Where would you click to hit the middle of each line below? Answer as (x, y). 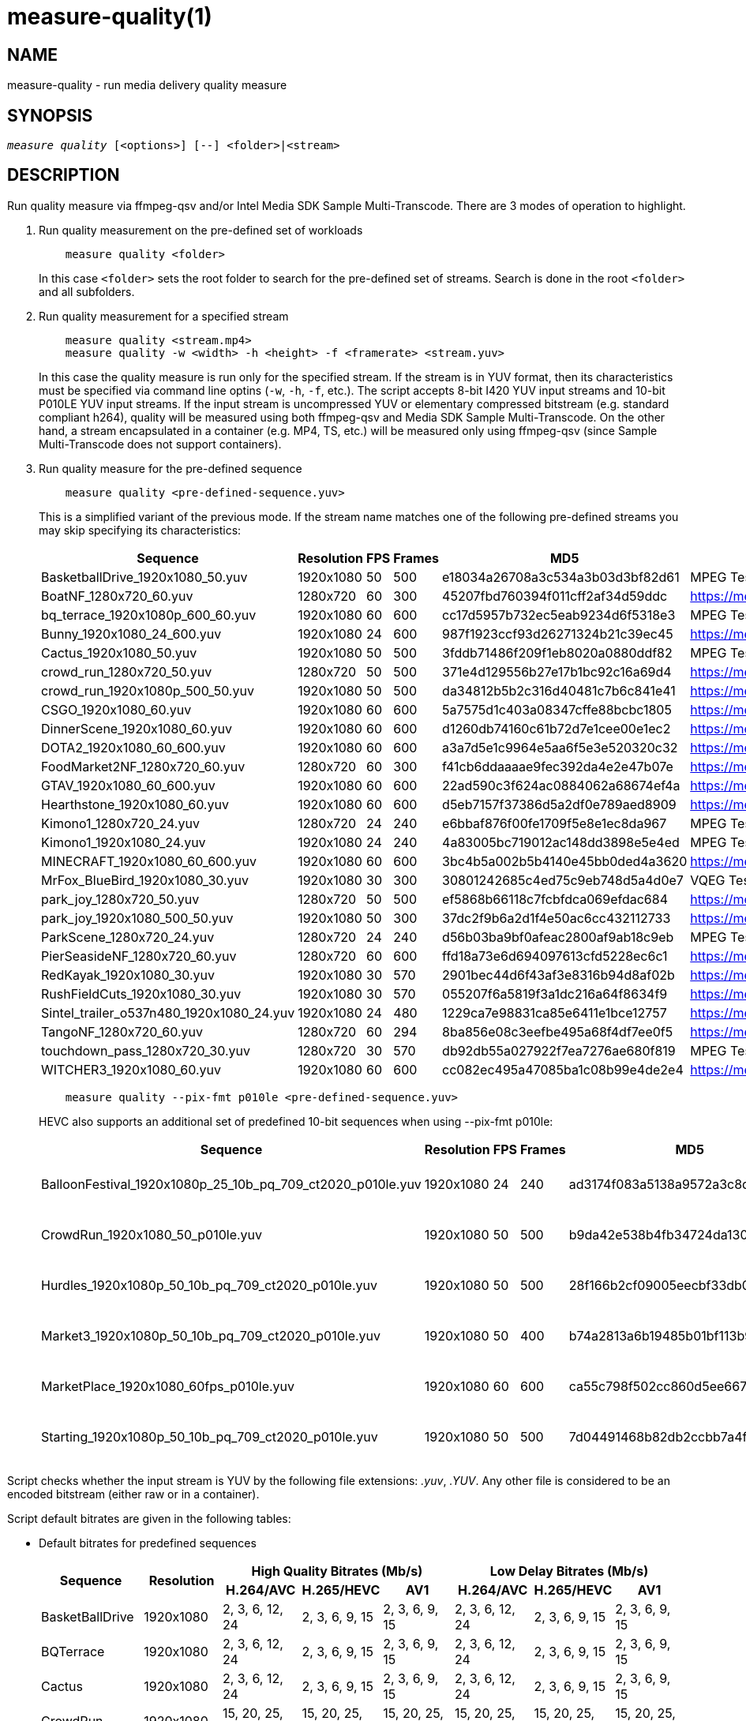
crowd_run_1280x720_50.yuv (127, 671)
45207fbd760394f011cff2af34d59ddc (555, 596)
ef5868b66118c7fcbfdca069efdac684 (555, 899)
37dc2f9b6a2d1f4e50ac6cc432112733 (557, 918)
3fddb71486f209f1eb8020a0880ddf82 (557, 652)
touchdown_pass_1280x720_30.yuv (146, 1050)
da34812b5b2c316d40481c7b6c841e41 (559, 690)
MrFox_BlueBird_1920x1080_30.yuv (145, 880)
